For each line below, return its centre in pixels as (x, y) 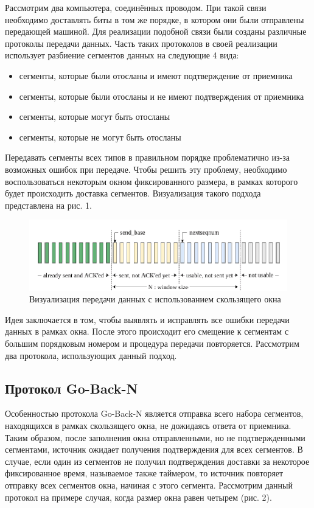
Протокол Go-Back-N (72, 388)
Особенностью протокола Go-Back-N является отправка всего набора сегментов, (154, 413)
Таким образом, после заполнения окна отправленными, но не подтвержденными (155, 437)
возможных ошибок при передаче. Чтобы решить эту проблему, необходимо (146, 169)
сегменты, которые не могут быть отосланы (100, 137)
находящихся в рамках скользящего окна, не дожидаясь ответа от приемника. (148, 425)
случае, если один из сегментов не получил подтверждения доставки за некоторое (157, 461)
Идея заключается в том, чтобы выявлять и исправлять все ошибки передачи (147, 319)
